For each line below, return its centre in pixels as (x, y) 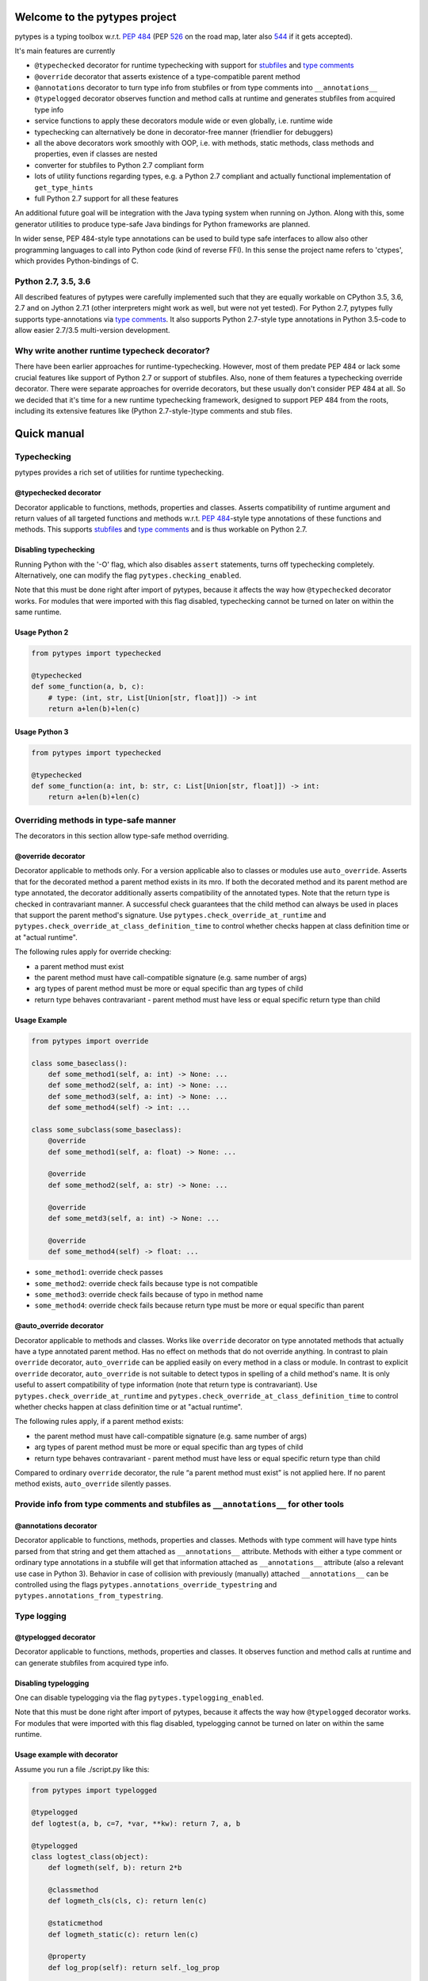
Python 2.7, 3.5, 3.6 (53, 281)
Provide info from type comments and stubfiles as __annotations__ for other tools (180, 1504)
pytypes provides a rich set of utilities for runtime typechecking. (119, 472)
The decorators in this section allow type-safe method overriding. (122, 836)
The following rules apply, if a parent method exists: (99, 1422)
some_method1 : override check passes (99, 1273)
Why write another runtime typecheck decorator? (112, 351)
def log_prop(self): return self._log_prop (134, 1968)
